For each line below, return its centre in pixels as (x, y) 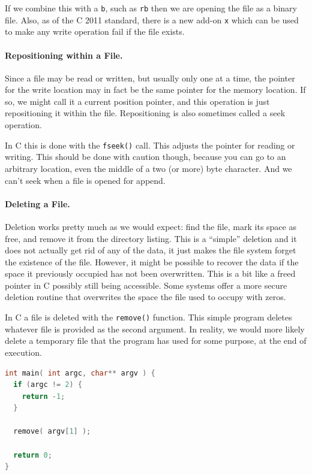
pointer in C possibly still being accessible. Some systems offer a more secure (146, 285)
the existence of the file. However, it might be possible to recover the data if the (152, 261)
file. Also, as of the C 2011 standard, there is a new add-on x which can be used (152, 19)
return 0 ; (33, 455)
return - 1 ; (43, 396)
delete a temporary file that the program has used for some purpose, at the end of (156, 341)
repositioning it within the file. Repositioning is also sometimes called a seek (145, 113)
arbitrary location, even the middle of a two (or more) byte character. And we (148, 168)
